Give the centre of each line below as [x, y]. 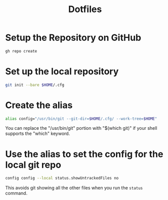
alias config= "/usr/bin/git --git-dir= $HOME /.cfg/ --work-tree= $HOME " [81, 119]
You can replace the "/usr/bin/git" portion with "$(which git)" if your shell [81, 128]
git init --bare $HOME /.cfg [35, 85]
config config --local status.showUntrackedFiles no [62, 178]
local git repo [33, 165]
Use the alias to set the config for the [84, 154]
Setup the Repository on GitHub [73, 38]
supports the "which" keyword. [38, 134]
